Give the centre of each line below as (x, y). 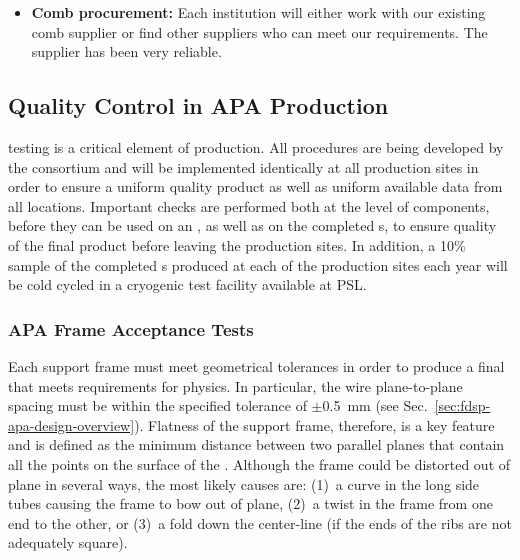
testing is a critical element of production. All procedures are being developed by (256, 146)
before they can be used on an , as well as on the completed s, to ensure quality (252, 225)
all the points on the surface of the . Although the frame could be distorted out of (259, 463)
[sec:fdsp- (462, 405)
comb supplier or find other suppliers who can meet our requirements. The (259, 31)
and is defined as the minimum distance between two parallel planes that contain (256, 444)
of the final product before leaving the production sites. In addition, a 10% (237, 244)
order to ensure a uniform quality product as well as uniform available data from (255, 186)
